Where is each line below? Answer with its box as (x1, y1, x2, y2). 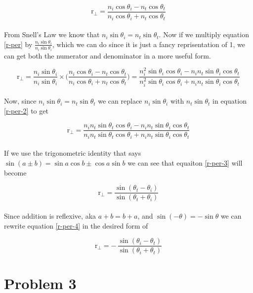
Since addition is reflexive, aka (4, 210, 96, 221)
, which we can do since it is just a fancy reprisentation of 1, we (52, 39, 245, 49)
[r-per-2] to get (4, 105, 48, 116)
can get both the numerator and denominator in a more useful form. (4, 50, 211, 60)
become (4, 167, 27, 177)
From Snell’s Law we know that (4, 29, 100, 40)
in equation (212, 96, 247, 106)
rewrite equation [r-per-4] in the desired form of (4, 220, 148, 231)
